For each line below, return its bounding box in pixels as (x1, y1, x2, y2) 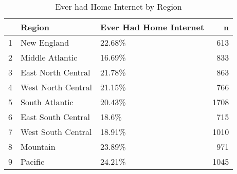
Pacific (21, 156, 45, 167)
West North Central (21, 81, 92, 93)
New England (21, 36, 69, 48)
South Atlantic (21, 96, 74, 108)
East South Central (21, 111, 90, 123)
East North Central (21, 66, 90, 78)
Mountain (21, 141, 56, 152)
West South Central (21, 126, 92, 138)
